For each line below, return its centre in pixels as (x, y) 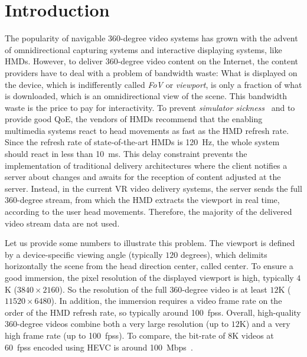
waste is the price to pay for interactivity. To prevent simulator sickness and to (150, 107)
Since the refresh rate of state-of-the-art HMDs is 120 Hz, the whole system (142, 142)
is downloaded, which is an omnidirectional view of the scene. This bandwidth (146, 96)
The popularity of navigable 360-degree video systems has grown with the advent (151, 38)
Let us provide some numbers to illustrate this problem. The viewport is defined (150, 243)
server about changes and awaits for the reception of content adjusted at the (143, 177)
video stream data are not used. (62, 223)
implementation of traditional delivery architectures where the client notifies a (146, 165)
